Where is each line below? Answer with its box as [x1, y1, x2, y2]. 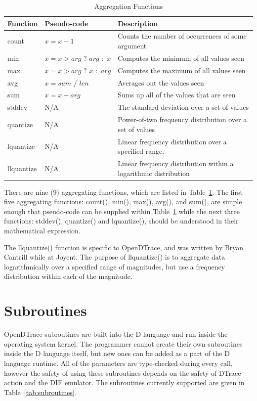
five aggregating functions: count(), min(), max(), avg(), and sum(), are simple [4, 196, 242, 207]
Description [118, 18, 158, 28]
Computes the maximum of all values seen [118, 65, 246, 75]
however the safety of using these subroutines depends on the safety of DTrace [4, 367, 241, 378]
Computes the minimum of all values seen [118, 52, 244, 63]
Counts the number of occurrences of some [118, 31, 247, 41]
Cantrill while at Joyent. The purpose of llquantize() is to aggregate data [4, 252, 225, 262]
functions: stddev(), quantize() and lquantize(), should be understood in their [4, 216, 239, 226]
